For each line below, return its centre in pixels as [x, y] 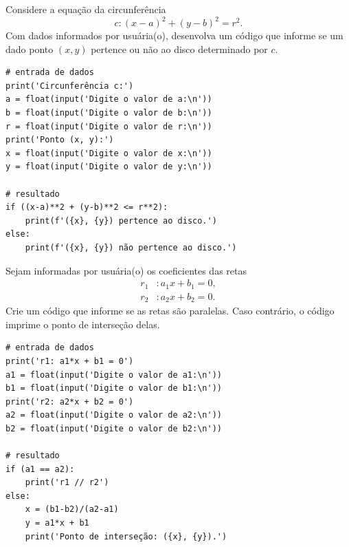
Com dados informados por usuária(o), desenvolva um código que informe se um [174, 35]
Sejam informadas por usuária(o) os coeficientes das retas [126, 270]
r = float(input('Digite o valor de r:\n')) [109, 126]
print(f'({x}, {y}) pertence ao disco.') [121, 221]
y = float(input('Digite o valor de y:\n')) [109, 167]
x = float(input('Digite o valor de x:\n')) [109, 153]
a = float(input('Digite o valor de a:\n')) [109, 99]
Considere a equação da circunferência [86, 9]
